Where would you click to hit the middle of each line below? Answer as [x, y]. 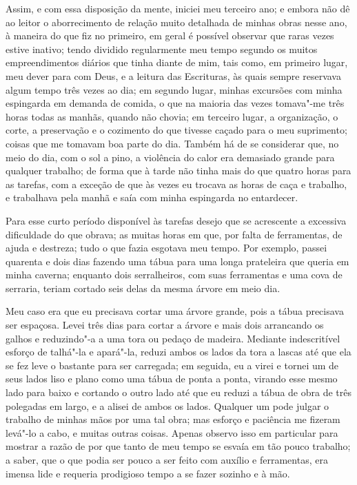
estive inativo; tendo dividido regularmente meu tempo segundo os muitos [162, 49]
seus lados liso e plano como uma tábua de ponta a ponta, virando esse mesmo [172, 379]
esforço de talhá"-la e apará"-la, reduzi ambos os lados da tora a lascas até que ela [178, 352]
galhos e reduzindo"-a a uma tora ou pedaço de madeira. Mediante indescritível [173, 338]
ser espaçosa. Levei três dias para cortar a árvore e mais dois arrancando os [165, 325]
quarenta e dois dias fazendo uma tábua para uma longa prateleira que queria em [177, 261]
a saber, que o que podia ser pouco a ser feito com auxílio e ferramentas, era [167, 460]
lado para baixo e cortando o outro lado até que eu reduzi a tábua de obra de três [178, 392]
